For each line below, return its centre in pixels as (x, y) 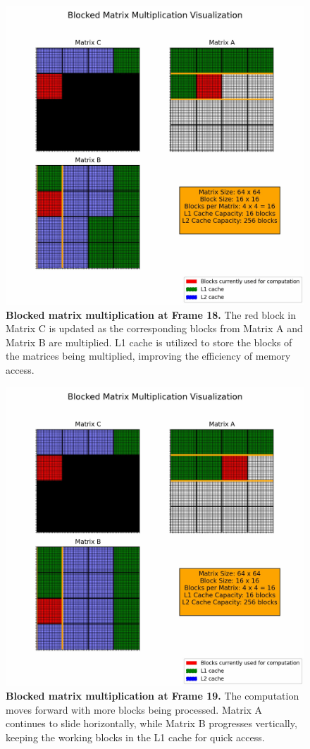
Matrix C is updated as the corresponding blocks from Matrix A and (154, 328)
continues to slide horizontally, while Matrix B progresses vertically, (151, 723)
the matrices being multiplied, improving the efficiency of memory (148, 356)
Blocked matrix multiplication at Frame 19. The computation (153, 696)
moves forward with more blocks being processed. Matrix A (134, 709)
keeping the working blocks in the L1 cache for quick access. (135, 737)
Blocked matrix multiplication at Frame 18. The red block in (151, 314)
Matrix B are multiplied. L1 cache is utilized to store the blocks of (149, 342)
